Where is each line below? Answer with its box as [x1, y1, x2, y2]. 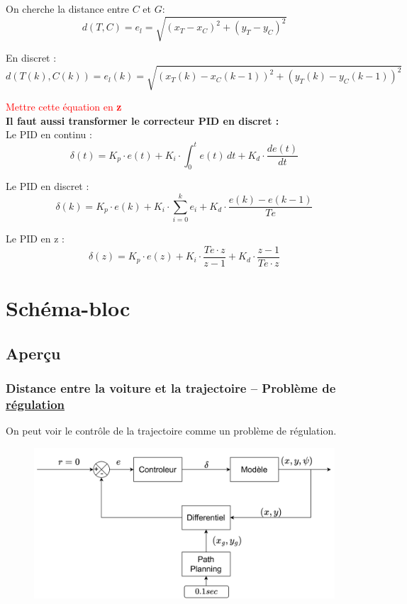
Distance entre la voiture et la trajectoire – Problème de [6, 379, 336, 396]
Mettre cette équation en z [6, 99, 122, 114]
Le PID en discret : [6, 179, 89, 194]
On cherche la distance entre [6, 1, 129, 16]
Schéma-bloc [6, 293, 130, 322]
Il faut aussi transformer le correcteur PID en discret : [6, 113, 279, 128]
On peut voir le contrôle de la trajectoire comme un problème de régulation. [6, 423, 337, 438]
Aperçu [6, 342, 61, 364]
